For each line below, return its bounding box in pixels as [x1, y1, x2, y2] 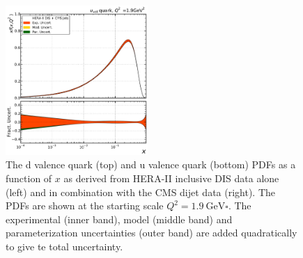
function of [6, 171, 52, 186]
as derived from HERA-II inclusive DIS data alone [63, 171, 279, 186]
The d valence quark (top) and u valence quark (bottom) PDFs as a [6, 157, 296, 172]
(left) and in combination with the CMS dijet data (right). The [6, 184, 276, 199]
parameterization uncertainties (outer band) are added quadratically [6, 225, 297, 240]
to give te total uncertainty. [6, 239, 123, 253]
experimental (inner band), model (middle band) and [6, 211, 233, 226]
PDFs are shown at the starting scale [6, 198, 164, 213]
